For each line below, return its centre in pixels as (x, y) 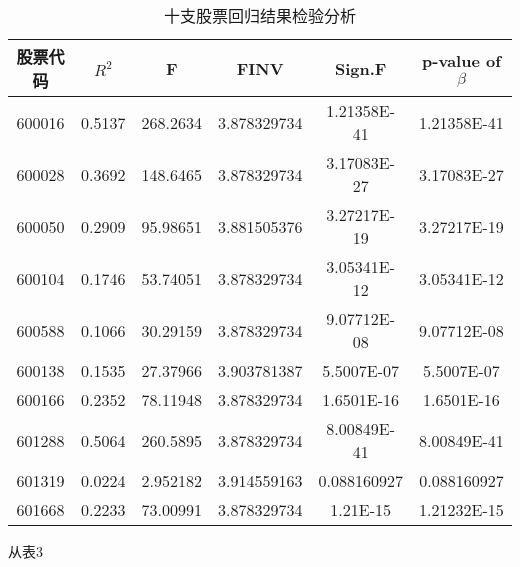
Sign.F (360, 68)
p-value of (461, 60)
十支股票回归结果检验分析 (259, 15)
